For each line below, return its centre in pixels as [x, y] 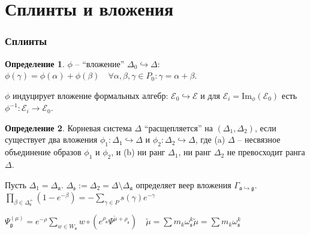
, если [265, 127]
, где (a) [210, 139]
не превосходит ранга [266, 152]
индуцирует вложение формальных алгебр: [91, 95]
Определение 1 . [35, 63]
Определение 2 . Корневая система [68, 127]
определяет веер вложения [183, 184]
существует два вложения [51, 139]
